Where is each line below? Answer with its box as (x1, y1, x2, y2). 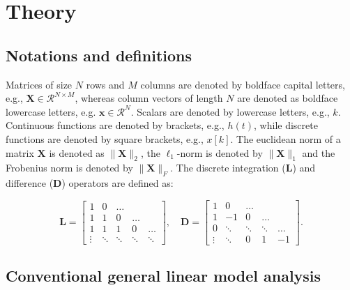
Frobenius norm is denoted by (6, 160, 133, 175)
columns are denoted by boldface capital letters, (140, 77, 345, 91)
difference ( (6, 176, 54, 190)
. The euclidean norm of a (230, 131, 341, 146)
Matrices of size (6, 77, 73, 91)
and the (302, 145, 335, 160)
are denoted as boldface (237, 91, 338, 105)
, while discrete (254, 118, 318, 132)
